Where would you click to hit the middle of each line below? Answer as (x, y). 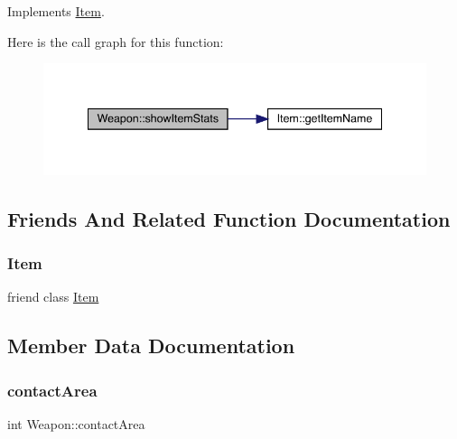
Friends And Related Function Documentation (229, 218)
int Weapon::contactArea (76, 423)
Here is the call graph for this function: (116, 41)
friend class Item (53, 297)
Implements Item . (56, 11)
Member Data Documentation (151, 346)
